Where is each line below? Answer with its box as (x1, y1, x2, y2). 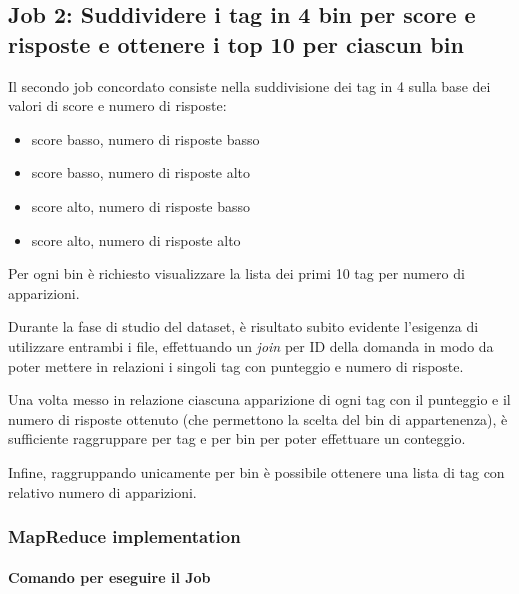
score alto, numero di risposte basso (31, 195, 251, 216)
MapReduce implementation (8, 524, 241, 549)
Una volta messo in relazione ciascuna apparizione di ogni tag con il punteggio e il (8, 389, 511, 410)
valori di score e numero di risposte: (8, 95, 227, 116)
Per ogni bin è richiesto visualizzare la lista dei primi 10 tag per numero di (8, 263, 465, 284)
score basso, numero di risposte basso (31, 128, 260, 149)
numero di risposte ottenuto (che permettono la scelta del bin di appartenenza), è (8, 408, 508, 429)
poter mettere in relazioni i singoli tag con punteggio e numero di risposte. (8, 355, 464, 376)
